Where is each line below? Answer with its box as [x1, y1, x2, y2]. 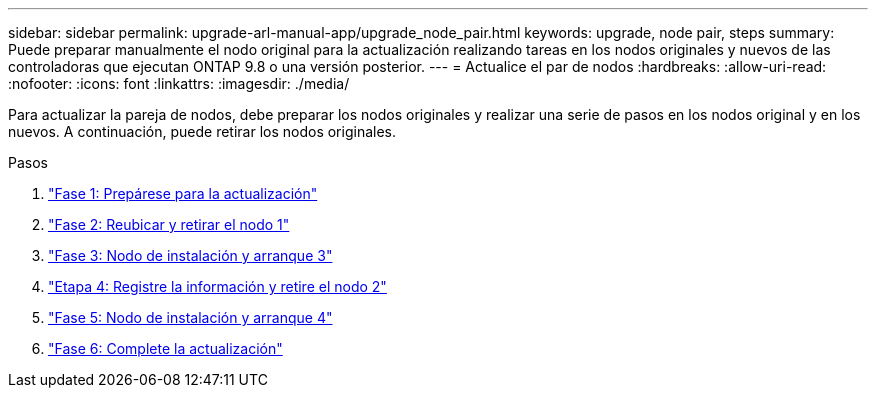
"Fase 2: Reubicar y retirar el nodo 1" [48, 216, 290, 233]
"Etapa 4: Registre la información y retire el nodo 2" [48, 278, 387, 295]
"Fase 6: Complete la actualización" [48, 340, 283, 357]
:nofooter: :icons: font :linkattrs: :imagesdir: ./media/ [8, 75, 350, 92]
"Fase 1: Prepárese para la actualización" [48, 185, 318, 202]
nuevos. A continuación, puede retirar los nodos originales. [8, 123, 397, 140]
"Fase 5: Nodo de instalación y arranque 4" [48, 309, 333, 326]
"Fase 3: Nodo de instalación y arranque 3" [48, 247, 333, 264]
